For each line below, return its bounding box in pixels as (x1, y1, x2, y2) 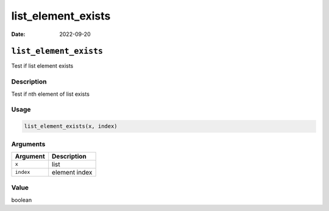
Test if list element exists (11, 62, 74, 70)
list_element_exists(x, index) (24, 123, 118, 130)
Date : (11, 30, 26, 38)
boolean (11, 196, 32, 204)
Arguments (11, 140, 46, 148)
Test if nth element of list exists (11, 90, 90, 98)
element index (52, 168, 93, 176)
